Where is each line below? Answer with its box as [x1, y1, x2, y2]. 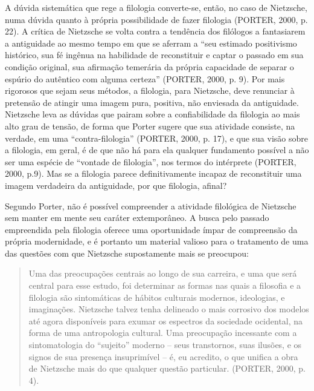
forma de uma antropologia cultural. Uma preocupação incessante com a [28, 326, 297, 339]
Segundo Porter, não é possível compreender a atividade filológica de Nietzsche [5, 199, 296, 212]
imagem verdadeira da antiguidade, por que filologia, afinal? [5, 179, 227, 191]
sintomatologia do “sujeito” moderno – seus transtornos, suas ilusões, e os [28, 338, 302, 351]
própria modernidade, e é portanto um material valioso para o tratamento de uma [5, 235, 309, 248]
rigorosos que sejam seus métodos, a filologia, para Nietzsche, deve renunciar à [5, 84, 295, 97]
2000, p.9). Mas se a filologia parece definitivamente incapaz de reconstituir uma [5, 167, 302, 180]
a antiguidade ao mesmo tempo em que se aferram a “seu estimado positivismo [5, 36, 297, 49]
